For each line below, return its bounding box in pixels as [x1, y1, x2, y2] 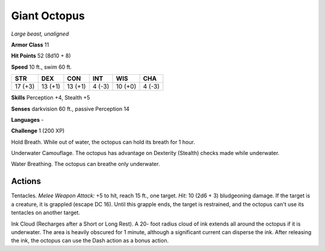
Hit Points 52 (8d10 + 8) [11, 52, 72, 60]
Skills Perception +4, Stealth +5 [11, 94, 90, 101]
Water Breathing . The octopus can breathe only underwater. [11, 160, 160, 168]
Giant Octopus [11, 9, 85, 22]
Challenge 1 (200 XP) [11, 127, 65, 135]
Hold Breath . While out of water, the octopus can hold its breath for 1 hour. [11, 138, 196, 145]
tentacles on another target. [11, 209, 81, 217]
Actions [11, 176, 42, 186]
